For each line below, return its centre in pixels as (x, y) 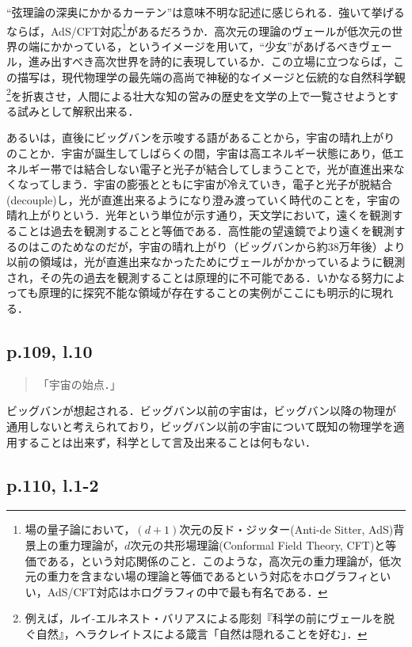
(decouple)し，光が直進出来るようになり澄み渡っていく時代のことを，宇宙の (204, 199)
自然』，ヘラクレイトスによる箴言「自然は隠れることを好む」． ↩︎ (202, 633)
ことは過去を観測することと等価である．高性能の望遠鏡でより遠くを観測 (206, 231)
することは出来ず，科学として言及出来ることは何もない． (166, 441)
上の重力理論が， (80, 544)
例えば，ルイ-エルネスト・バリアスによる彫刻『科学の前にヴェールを (204, 618)
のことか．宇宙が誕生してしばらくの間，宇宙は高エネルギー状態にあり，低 (200, 153)
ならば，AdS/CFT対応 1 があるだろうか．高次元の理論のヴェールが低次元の (199, 29)
